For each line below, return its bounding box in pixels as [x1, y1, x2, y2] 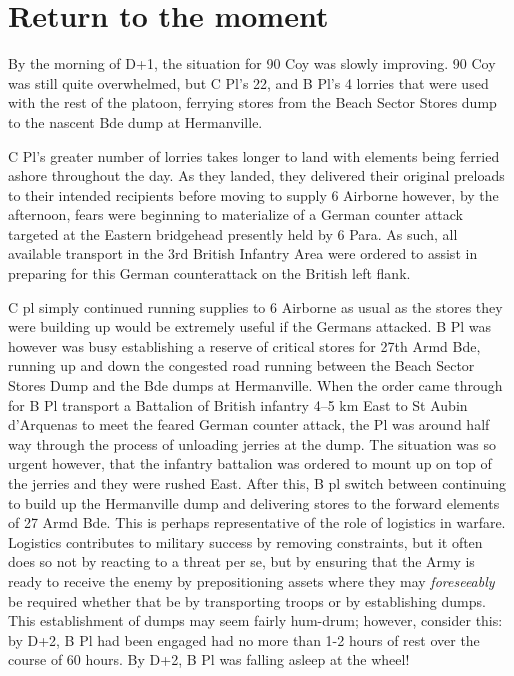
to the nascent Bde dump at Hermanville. [8, 111, 263, 132]
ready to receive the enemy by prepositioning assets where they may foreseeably [8, 570, 495, 591]
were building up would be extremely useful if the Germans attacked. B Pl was [8, 316, 492, 337]
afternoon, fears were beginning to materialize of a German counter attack [8, 204, 464, 225]
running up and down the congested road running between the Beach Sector [8, 355, 475, 376]
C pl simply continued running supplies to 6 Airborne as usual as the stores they [8, 296, 503, 317]
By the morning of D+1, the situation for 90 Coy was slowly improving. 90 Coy [8, 53, 496, 74]
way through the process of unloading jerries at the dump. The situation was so [8, 433, 496, 454]
